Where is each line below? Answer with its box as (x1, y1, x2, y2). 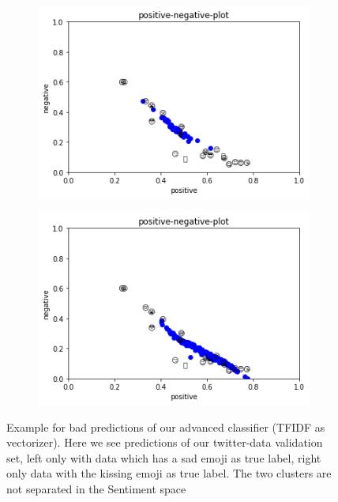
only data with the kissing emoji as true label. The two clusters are (6, 465, 332, 481)
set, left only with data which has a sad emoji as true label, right (6, 449, 321, 466)
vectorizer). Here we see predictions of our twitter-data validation (6, 434, 323, 451)
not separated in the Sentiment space (6, 481, 186, 496)
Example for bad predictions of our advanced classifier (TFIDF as (6, 418, 325, 435)
